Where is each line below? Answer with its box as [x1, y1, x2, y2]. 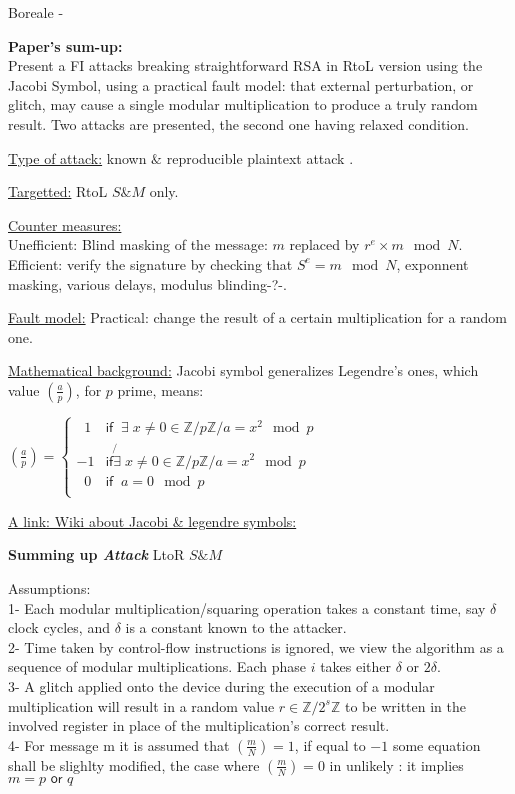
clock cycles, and [8, 617, 110, 638]
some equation [392, 734, 481, 755]
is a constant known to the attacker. [125, 617, 347, 638]
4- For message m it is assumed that [8, 734, 230, 755]
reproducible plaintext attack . [166, 147, 354, 168]
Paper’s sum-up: [8, 35, 123, 56]
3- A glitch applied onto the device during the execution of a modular [8, 675, 435, 696]
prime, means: [117, 379, 204, 400]
